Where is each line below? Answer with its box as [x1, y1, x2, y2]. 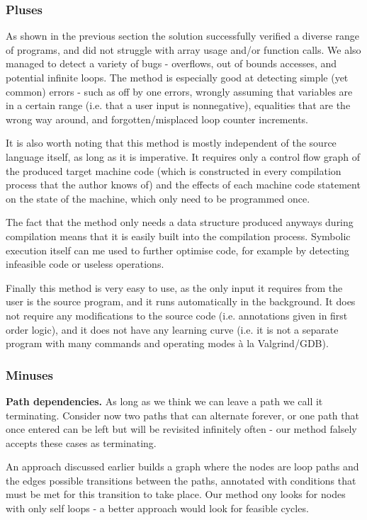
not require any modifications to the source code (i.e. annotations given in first [6, 307, 348, 322]
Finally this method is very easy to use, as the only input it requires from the [6, 280, 343, 295]
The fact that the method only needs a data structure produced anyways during [6, 215, 354, 230]
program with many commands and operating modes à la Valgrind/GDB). [6, 336, 329, 351]
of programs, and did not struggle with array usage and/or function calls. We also [6, 42, 361, 57]
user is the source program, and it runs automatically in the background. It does [6, 294, 356, 309]
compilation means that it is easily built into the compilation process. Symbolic [6, 228, 351, 243]
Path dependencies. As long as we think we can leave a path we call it [6, 393, 323, 408]
